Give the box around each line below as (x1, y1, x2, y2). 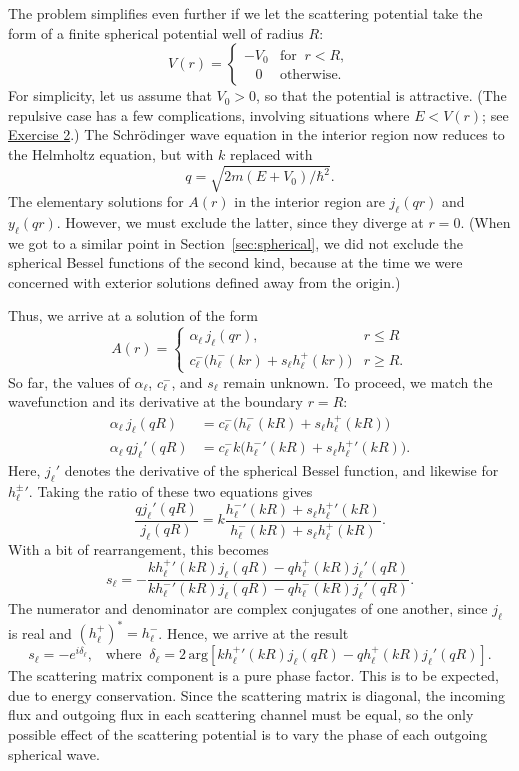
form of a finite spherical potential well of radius (8, 22, 304, 43)
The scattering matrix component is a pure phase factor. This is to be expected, (8, 665, 499, 686)
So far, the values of (8, 371, 130, 392)
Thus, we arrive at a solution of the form (8, 305, 258, 326)
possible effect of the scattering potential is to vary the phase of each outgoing (8, 723, 488, 744)
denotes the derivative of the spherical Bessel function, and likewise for (64, 460, 499, 481)
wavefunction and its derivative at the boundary (8, 391, 303, 412)
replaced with (229, 143, 313, 164)
